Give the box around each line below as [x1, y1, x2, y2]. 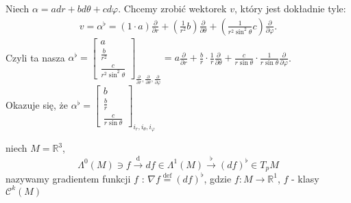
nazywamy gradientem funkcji [5, 171, 131, 185]
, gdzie [204, 171, 232, 185]
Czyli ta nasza [5, 50, 65, 64]
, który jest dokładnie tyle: [234, 1, 346, 15]
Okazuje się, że [5, 97, 69, 111]
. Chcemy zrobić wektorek [118, 1, 227, 15]
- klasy [291, 171, 319, 185]
